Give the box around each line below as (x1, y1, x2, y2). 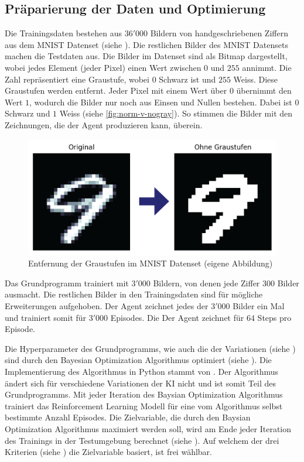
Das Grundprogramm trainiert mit (5, 276, 129, 289)
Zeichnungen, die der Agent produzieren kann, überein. (5, 118, 203, 131)
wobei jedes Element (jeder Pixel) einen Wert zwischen (5, 61, 201, 73)
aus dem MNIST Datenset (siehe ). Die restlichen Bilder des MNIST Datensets (5, 38, 288, 50)
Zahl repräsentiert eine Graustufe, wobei (5, 73, 149, 85)
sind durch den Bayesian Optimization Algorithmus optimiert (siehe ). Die (5, 354, 272, 366)
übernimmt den (236, 84, 292, 97)
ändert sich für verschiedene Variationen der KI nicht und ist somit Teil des (5, 377, 276, 389)
